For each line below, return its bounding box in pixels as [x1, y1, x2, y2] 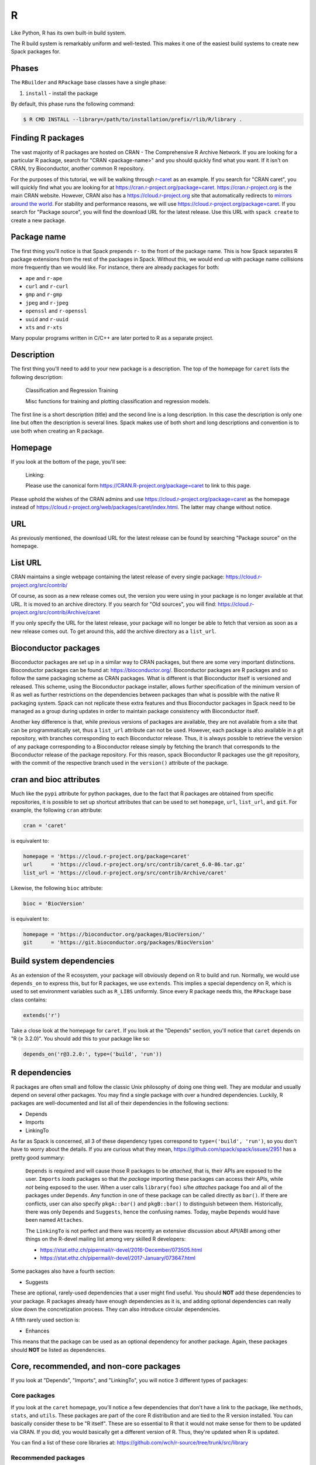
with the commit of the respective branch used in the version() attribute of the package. [11, 759, 229, 766]
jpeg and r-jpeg [25, 299, 68, 306]
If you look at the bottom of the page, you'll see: [11, 458, 127, 465]
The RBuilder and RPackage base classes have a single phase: [11, 79, 167, 86]
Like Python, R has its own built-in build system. [11, 29, 126, 36]
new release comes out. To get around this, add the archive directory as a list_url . [11, 628, 217, 635]
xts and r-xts [25, 324, 63, 331]
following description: [11, 373, 63, 380]
